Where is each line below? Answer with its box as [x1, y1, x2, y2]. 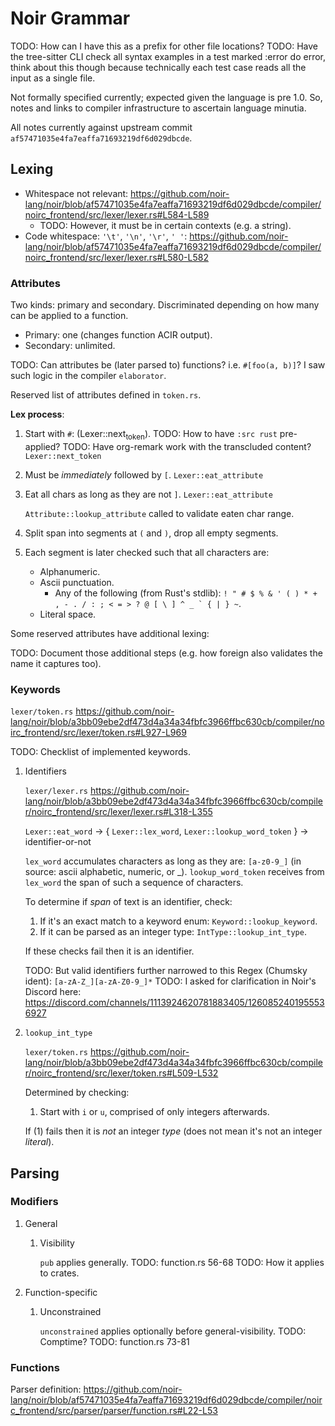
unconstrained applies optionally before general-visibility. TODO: [39, 1325, 307, 1337]
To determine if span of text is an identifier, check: [24, 896, 233, 908]
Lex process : [10, 408, 65, 421]
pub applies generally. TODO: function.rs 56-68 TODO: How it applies [39, 1256, 325, 1268]
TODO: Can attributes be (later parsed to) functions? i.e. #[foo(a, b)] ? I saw [10, 359, 326, 371]
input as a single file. [10, 72, 96, 84]
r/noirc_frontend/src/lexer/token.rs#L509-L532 [24, 1067, 219, 1079]
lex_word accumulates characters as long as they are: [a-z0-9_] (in [24, 855, 302, 867]
